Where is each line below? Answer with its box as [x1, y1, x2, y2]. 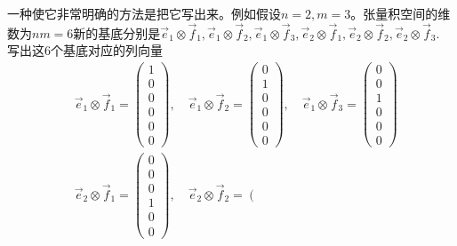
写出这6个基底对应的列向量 [7, 41, 163, 60]
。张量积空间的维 [350, 4, 451, 22]
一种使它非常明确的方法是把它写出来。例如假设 [7, 4, 281, 22]
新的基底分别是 [73, 23, 161, 42]
